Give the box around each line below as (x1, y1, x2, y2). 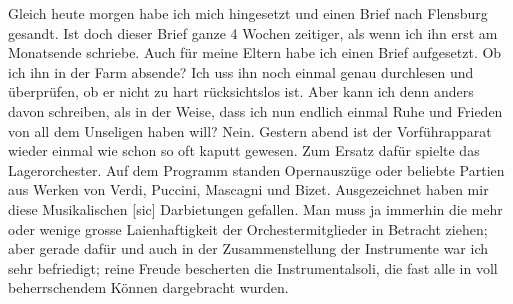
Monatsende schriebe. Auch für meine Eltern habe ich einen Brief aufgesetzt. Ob (8, 42, 502, 63)
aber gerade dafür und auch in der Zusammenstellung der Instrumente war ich (8, 238, 489, 259)
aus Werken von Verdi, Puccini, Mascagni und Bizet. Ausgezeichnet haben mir (8, 179, 489, 200)
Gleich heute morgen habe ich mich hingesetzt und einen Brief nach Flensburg (8, 3, 488, 23)
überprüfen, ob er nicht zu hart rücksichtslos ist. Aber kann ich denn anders (8, 81, 474, 102)
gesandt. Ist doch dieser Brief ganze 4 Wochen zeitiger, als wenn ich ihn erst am (8, 22, 498, 43)
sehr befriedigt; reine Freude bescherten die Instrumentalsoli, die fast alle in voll (8, 257, 498, 278)
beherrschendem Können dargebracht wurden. (8, 277, 289, 298)
